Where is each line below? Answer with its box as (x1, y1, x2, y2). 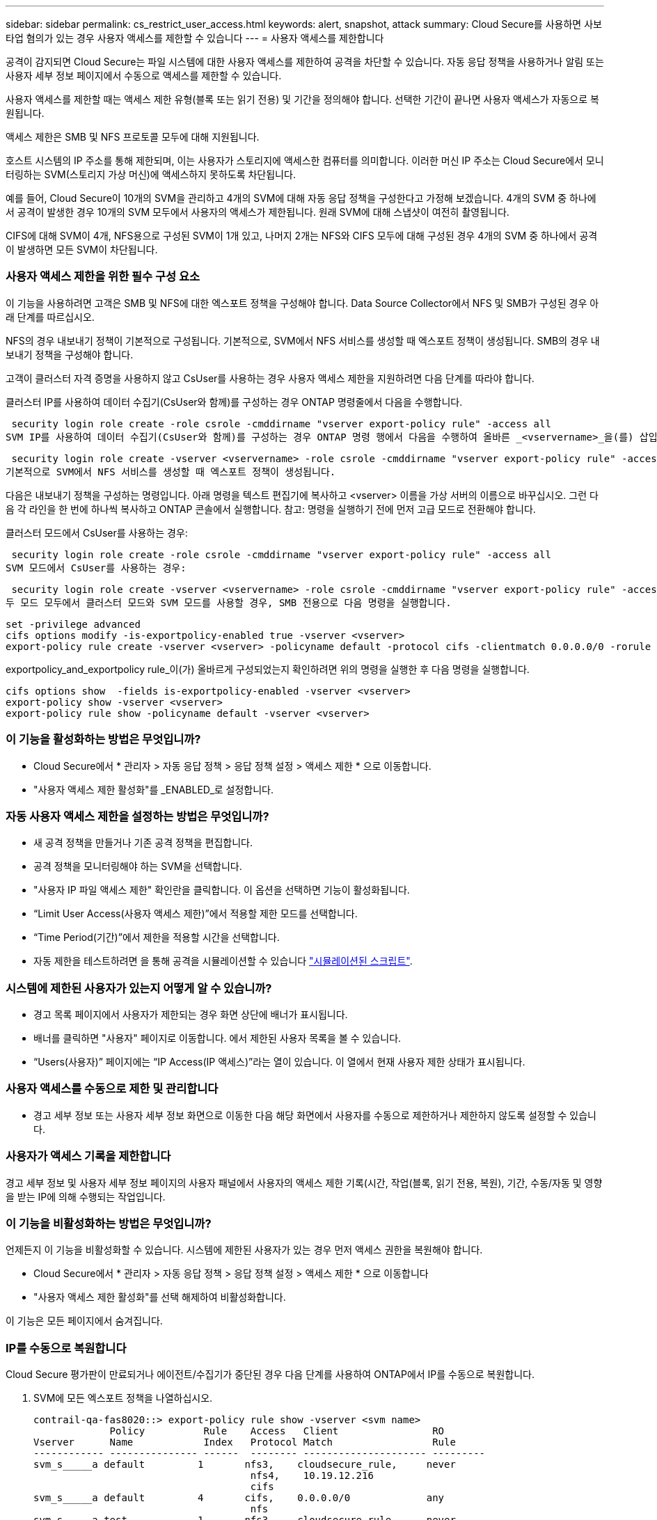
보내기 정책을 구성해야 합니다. (6, 348, 134, 361)
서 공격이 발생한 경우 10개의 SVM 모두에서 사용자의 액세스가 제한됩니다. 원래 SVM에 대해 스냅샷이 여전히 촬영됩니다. (6, 206, 509, 218)
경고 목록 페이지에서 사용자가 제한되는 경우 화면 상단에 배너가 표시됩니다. (33, 1008, 348, 1020)
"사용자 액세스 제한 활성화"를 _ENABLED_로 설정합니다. (33, 783, 274, 795)
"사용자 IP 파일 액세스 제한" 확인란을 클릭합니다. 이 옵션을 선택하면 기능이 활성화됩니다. (33, 884, 410, 896)
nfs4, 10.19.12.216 (250, 1470, 374, 1481)
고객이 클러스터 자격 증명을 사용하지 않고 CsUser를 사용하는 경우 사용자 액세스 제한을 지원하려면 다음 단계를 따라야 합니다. (6, 372, 535, 384)
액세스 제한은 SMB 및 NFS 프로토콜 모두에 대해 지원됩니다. (6, 131, 260, 143)
